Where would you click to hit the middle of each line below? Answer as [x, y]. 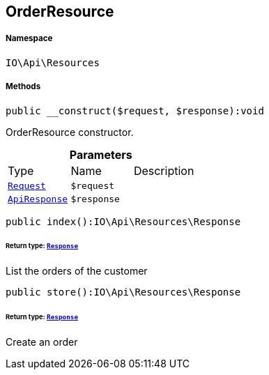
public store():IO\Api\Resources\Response [123, 292]
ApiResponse [38, 199]
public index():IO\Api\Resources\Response [123, 221]
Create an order [42, 342]
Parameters [101, 154]
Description [164, 170]
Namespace [29, 39]
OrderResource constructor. [70, 132]
